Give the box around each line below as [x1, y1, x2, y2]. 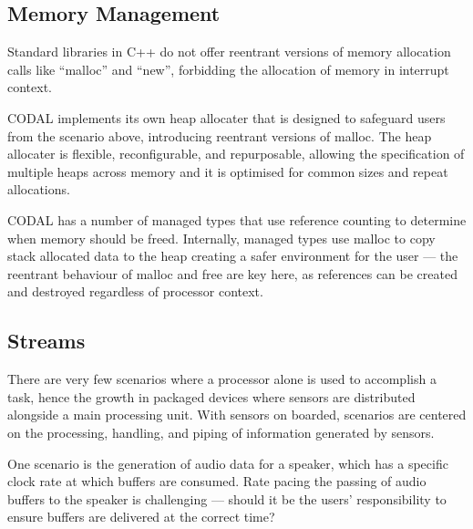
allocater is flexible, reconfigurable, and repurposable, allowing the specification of [7, 144, 465, 163]
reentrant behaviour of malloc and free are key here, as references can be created [7, 264, 458, 283]
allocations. [7, 180, 70, 199]
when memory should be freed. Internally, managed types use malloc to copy [7, 228, 436, 247]
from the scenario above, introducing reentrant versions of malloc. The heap [7, 126, 432, 145]
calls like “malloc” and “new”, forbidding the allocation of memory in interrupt [7, 59, 449, 78]
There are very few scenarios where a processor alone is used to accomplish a [7, 369, 437, 389]
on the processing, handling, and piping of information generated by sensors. [7, 422, 435, 441]
